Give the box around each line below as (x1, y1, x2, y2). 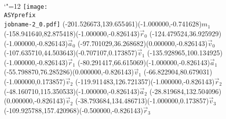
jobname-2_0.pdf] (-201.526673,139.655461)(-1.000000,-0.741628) (4, 19, 202, 29)
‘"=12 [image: (4, 1, 48, 11)
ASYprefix (4, 11, 36, 19)
